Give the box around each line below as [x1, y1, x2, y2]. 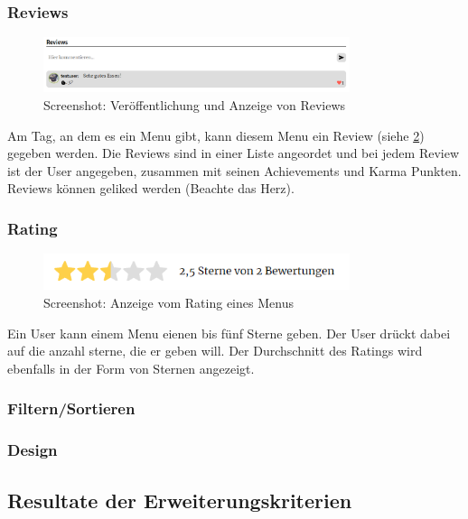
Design [7, 439, 58, 461]
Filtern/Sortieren [7, 397, 136, 420]
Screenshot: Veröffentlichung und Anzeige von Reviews [43, 96, 346, 115]
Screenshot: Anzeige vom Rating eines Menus [43, 293, 294, 312]
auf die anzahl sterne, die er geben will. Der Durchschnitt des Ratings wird [7, 341, 423, 360]
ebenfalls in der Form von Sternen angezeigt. [7, 358, 255, 377]
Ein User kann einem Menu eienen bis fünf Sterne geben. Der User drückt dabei [7, 323, 451, 342]
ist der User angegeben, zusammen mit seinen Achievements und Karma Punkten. [7, 161, 462, 180]
